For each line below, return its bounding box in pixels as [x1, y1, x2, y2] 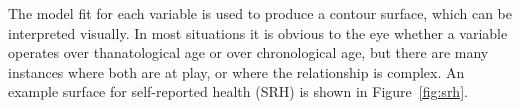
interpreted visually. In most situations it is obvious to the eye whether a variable [8, 22, 508, 43]
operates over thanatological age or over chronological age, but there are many [8, 42, 489, 63]
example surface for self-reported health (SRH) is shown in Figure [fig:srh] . [8, 81, 468, 102]
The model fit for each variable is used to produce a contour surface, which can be [8, 3, 513, 23]
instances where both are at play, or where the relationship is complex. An [8, 61, 465, 82]
